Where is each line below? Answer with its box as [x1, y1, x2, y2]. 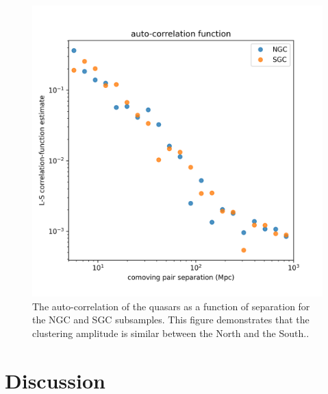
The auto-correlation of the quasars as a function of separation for [32, 299, 310, 313]
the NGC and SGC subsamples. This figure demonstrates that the [32, 312, 310, 327]
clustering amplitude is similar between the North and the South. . [32, 325, 310, 340]
